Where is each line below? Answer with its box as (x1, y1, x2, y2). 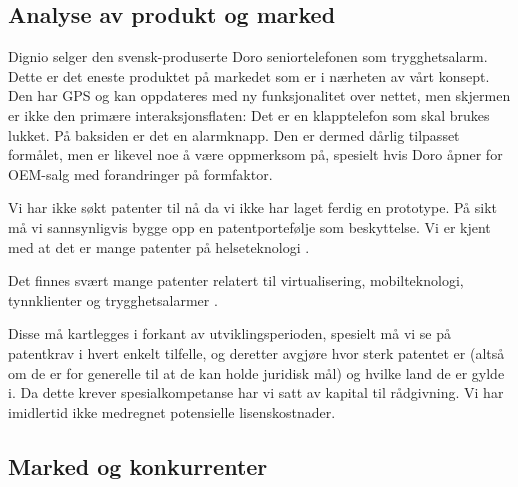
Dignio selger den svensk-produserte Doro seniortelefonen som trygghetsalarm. (8, 46, 488, 67)
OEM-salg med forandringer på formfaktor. (8, 163, 273, 184)
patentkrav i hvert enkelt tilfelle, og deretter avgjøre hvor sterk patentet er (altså (8, 342, 505, 363)
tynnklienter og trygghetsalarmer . (8, 289, 218, 310)
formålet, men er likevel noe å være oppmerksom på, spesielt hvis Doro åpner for (8, 144, 503, 165)
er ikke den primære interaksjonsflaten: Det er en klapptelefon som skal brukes (8, 104, 490, 125)
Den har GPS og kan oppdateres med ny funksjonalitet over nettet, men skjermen (8, 85, 511, 106)
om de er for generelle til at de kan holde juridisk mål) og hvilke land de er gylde (8, 362, 505, 383)
